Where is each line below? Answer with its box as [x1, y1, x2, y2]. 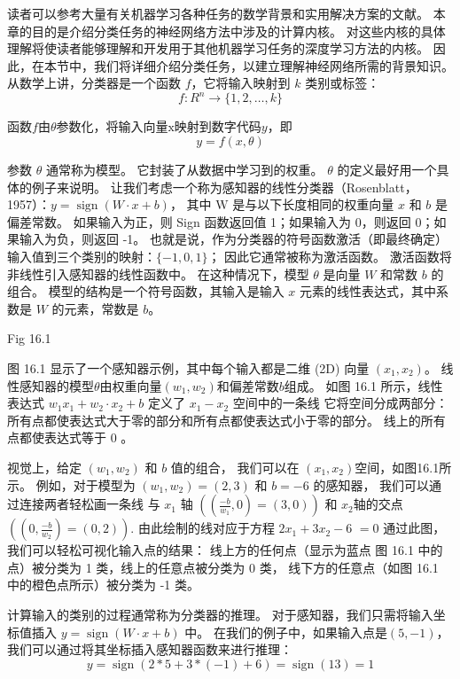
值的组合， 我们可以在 [170, 457, 300, 476]
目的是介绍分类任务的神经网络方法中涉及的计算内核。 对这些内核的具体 [31, 21, 446, 40]
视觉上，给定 [7, 457, 82, 476]
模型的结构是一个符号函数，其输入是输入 [48, 282, 285, 300]
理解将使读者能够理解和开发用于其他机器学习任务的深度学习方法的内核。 [7, 39, 429, 58]
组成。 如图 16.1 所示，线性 [284, 376, 443, 394]
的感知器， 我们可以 [313, 475, 430, 494]
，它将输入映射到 [191, 74, 291, 92]
